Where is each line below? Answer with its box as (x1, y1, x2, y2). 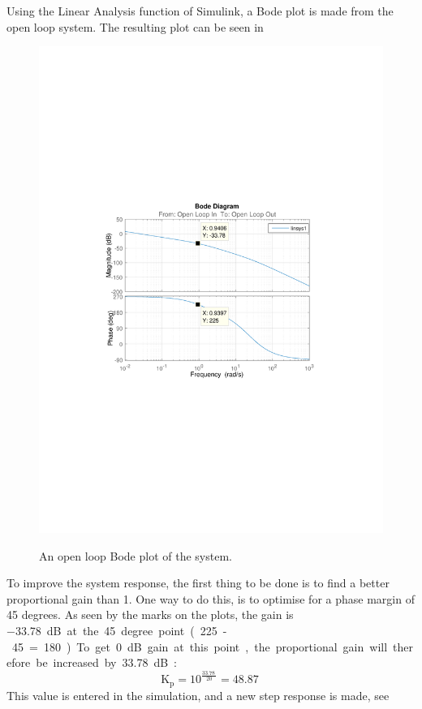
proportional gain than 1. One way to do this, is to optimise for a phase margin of (6, 590, 415, 607)
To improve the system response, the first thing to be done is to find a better (6, 574, 390, 591)
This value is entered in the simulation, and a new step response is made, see (6, 686, 390, 703)
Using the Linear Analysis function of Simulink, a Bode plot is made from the (6, 2, 394, 19)
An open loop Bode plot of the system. (39, 547, 232, 564)
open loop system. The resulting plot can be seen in (6, 18, 264, 35)
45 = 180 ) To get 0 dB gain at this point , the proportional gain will (11, 638, 388, 655)
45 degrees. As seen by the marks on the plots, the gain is (6, 606, 294, 623)
